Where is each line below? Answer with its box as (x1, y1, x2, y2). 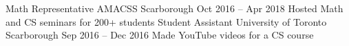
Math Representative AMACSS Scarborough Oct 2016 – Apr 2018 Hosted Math (6, 1, 343, 15)
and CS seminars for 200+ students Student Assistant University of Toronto (6, 14, 327, 28)
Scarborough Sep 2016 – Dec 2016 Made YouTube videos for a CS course (6, 28, 314, 42)
